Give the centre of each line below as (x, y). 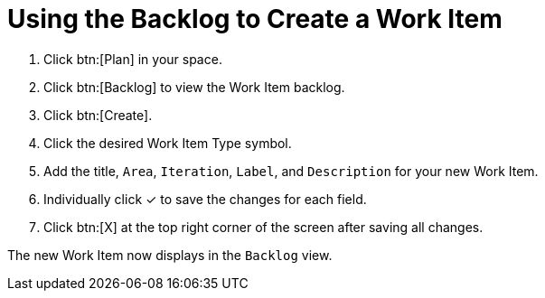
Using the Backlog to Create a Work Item (255, 19)
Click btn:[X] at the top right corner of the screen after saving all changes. (263, 227)
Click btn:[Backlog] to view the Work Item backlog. (194, 87)
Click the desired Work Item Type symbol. (168, 143)
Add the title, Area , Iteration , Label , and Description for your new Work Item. (291, 171)
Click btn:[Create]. (98, 115)
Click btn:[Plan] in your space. (133, 59)
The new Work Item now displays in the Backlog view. (170, 255)
